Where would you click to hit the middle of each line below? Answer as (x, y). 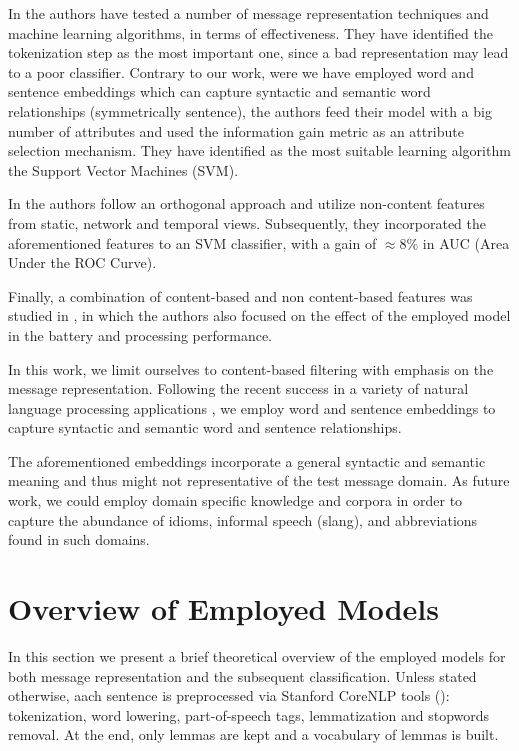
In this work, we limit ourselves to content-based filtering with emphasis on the (251, 368)
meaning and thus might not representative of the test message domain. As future (259, 480)
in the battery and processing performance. (140, 334)
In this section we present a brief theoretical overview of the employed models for (257, 655)
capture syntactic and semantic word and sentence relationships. (205, 427)
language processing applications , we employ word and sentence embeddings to (252, 407)
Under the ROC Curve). (82, 262)
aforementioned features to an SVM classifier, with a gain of (192, 242)
